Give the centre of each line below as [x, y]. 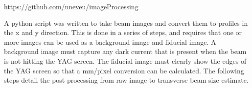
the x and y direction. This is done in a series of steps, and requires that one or [123, 32]
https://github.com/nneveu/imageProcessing [71, 6]
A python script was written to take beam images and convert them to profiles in [126, 23]
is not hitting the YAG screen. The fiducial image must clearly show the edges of [125, 61]
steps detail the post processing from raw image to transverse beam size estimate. [126, 80]
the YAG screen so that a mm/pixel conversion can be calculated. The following [124, 70]
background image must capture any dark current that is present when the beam [125, 51]
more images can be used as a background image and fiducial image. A [110, 42]
